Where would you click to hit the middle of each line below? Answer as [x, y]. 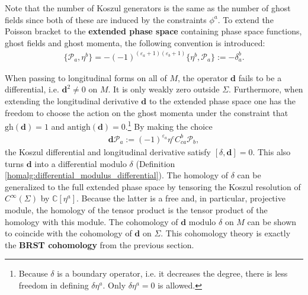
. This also [272, 152]
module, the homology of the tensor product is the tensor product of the [136, 209]
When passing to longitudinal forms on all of [86, 77]
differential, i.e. [32, 89]
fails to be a [260, 77]
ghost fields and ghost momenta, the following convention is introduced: [135, 42]
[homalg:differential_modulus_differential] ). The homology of [117, 175]
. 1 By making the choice [169, 125]
